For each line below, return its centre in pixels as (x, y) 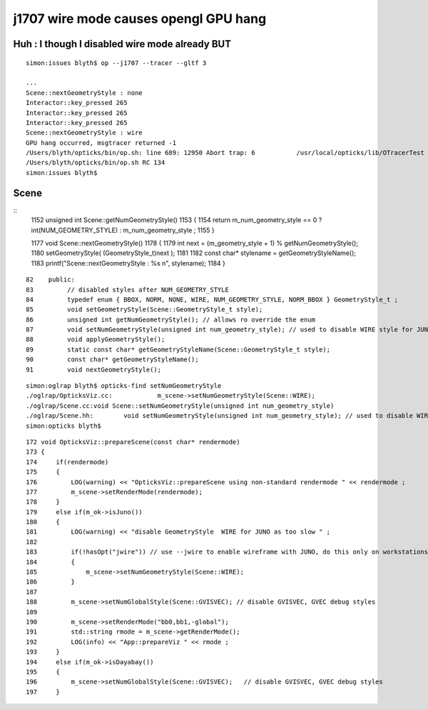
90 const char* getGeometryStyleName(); (112, 360)
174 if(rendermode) (67, 462)
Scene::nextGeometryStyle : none (84, 92)
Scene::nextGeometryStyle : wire (84, 133)
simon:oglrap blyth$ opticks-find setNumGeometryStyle (124, 386)
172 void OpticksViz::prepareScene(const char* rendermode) (133, 442)
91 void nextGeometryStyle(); (94, 369)
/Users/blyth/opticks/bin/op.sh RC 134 (96, 163)
